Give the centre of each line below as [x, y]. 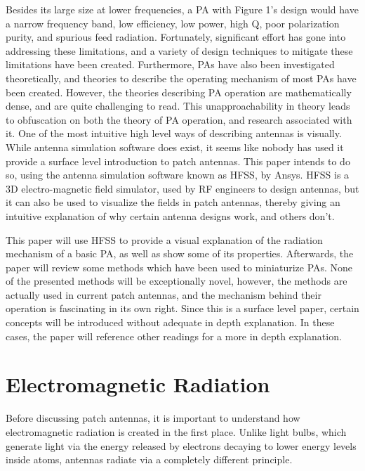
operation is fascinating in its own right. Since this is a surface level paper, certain [182, 308]
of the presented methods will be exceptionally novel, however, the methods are [177, 281]
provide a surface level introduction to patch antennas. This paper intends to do [178, 161]
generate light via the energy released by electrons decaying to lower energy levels [181, 445]
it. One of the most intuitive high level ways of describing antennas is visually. [174, 133]
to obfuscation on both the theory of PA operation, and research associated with [179, 119]
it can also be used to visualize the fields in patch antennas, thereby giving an [173, 202]
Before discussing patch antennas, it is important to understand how [153, 418]
